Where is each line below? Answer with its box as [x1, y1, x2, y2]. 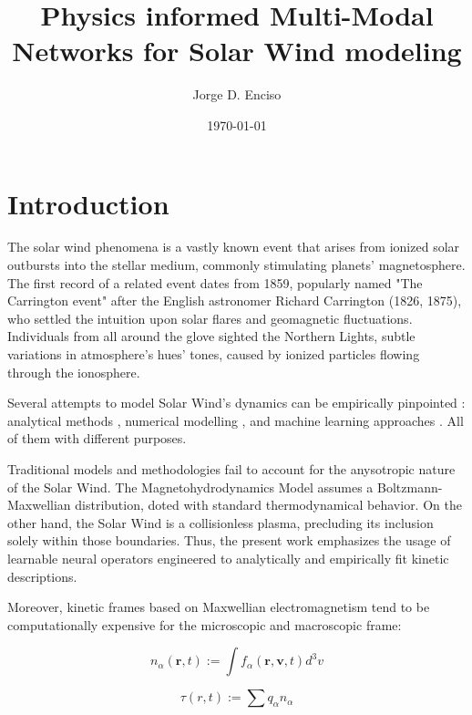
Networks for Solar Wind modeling [12, 32, 462, 69]
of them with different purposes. [7, 429, 187, 448]
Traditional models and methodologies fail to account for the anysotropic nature [7, 459, 456, 478]
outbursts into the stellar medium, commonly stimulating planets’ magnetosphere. [7, 255, 466, 275]
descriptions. [7, 566, 77, 585]
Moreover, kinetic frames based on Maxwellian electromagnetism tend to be [7, 597, 430, 617]
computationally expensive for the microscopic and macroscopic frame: [7, 615, 402, 634]
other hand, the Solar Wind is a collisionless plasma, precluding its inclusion [7, 513, 434, 532]
